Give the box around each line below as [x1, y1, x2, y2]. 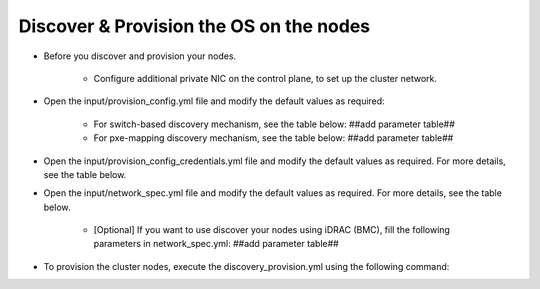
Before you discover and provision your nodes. [43, 50, 237, 62]
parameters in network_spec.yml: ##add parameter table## [93, 238, 339, 250]
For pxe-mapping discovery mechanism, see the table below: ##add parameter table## [93, 132, 454, 144]
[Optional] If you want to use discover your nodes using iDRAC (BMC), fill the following [93, 224, 450, 236]
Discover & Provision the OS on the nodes [18, 15, 370, 37]
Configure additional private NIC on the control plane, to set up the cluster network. [93, 72, 438, 84]
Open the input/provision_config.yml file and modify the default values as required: [43, 95, 385, 107]
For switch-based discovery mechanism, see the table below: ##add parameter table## [93, 118, 455, 130]
